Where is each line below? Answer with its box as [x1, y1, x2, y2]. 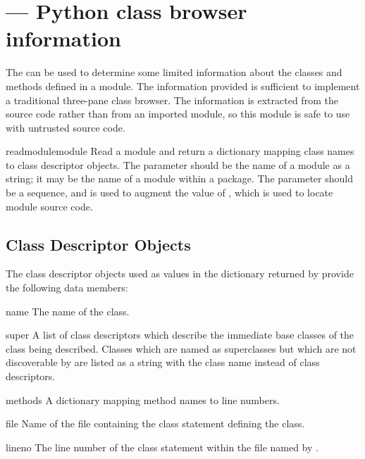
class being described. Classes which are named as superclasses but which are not [6, 341, 357, 356]
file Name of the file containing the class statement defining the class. [6, 416, 305, 431]
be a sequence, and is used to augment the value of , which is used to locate [6, 185, 333, 200]
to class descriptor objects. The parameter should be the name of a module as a [6, 157, 350, 172]
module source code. [6, 199, 93, 213]
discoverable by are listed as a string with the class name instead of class [6, 355, 320, 370]
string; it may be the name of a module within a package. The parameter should [6, 171, 353, 186]
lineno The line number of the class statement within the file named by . [6, 439, 318, 454]
